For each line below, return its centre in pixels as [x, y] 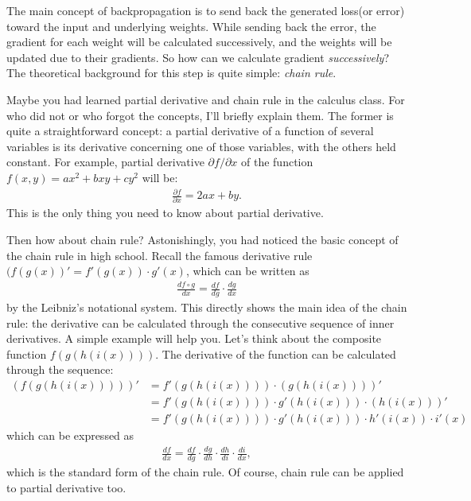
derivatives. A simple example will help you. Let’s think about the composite [194, 338]
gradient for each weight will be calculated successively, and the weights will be [199, 42]
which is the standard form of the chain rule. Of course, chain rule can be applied [205, 471]
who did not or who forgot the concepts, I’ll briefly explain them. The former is [200, 115]
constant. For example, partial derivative [105, 162]
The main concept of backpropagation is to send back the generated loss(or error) [206, 10]
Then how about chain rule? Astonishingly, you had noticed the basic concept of [202, 239]
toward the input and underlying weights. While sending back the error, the [191, 26]
